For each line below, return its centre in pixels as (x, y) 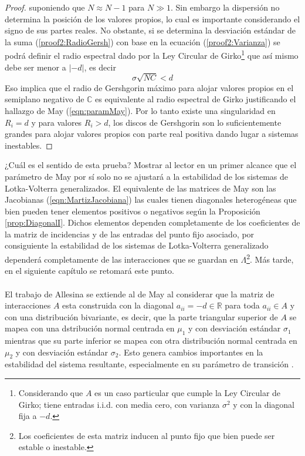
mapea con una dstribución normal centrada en (90, 328)
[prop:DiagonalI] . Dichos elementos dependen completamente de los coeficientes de (152, 222)
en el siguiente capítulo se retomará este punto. (89, 271)
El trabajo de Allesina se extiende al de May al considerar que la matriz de (140, 294)
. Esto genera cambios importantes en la (191, 352)
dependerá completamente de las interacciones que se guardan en (121, 259)
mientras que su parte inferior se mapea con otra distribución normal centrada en (151, 341)
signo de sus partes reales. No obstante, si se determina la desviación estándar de (150, 30)
